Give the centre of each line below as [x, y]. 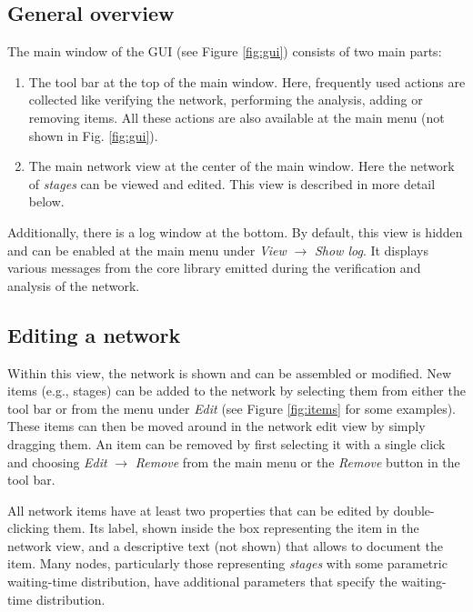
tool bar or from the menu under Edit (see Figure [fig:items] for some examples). [231, 408]
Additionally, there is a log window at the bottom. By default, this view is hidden [235, 231]
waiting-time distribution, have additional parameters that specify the [202, 582]
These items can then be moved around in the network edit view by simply [216, 426]
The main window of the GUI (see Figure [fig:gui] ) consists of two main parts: [225, 51]
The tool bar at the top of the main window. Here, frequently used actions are [247, 81]
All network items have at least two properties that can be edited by [198, 510]
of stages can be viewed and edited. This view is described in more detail [232, 183]
